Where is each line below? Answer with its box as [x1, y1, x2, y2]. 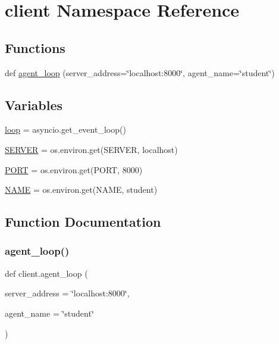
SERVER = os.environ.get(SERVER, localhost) [5, 143, 178, 155]
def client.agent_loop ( [5, 267, 88, 279]
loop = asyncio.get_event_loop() [5, 123, 126, 136]
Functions [5, 38, 65, 57]
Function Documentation [5, 212, 161, 231]
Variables [5, 95, 63, 114]
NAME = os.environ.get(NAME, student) [5, 183, 158, 196]
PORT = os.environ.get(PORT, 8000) [5, 163, 143, 176]
